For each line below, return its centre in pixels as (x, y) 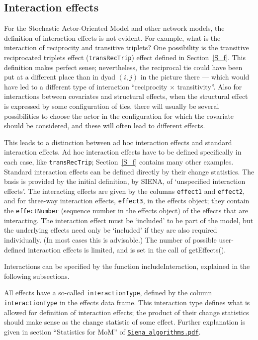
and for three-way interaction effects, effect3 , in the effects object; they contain (127, 201)
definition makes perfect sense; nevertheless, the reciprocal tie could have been (123, 67)
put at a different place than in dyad (60, 77)
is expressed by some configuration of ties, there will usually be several (112, 106)
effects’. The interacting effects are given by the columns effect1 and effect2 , (124, 191)
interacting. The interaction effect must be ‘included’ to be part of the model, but (129, 220)
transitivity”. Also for (210, 86)
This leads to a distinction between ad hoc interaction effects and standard (118, 142)
